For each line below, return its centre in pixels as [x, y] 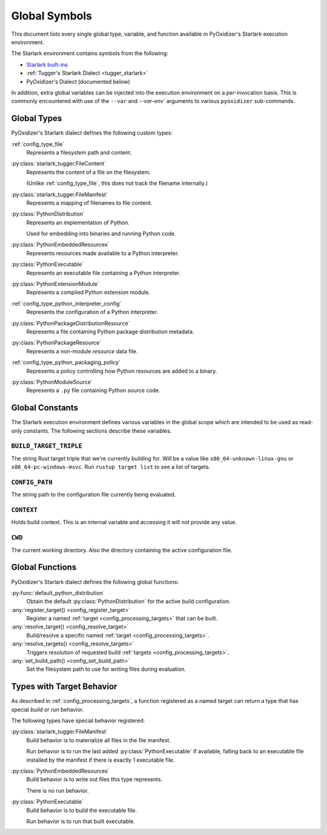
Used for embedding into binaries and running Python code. [101, 234]
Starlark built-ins [47, 64]
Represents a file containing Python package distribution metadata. [110, 331]
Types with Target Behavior [64, 687]
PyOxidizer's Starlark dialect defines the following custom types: [92, 133]
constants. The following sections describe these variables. [97, 431]
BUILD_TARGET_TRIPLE [47, 446]
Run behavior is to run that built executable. [81, 821]
